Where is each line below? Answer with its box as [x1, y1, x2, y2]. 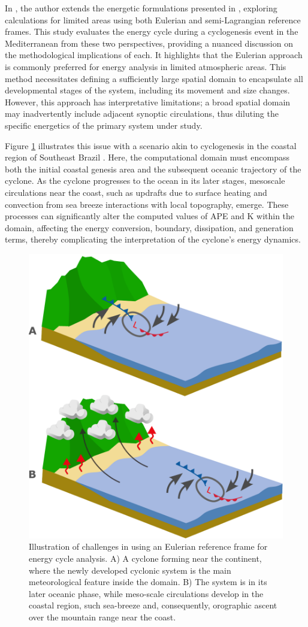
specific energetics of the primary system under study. [5, 119, 203, 131]
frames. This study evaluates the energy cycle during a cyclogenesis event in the [5, 25, 298, 38]
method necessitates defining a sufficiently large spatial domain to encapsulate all [5, 72, 303, 84]
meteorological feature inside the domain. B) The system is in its [29, 575, 267, 588]
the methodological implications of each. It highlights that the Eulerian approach [5, 49, 303, 61]
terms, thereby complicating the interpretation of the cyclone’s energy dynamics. [5, 233, 301, 246]
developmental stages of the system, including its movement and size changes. [5, 84, 290, 96]
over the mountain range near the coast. [29, 611, 176, 623]
